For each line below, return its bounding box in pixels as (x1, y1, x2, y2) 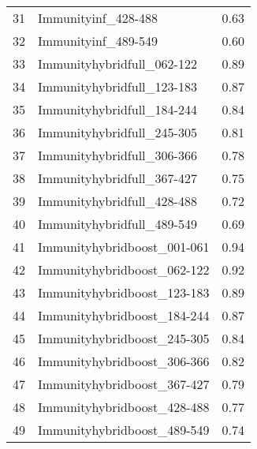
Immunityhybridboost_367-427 (38, 375, 210, 393)
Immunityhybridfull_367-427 (38, 169, 197, 187)
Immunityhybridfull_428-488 (38, 192, 197, 210)
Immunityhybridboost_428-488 (38, 398, 210, 416)
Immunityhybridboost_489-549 (38, 421, 210, 439)
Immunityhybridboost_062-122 (38, 260, 210, 279)
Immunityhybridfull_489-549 (38, 215, 197, 233)
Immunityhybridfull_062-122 (38, 54, 197, 73)
